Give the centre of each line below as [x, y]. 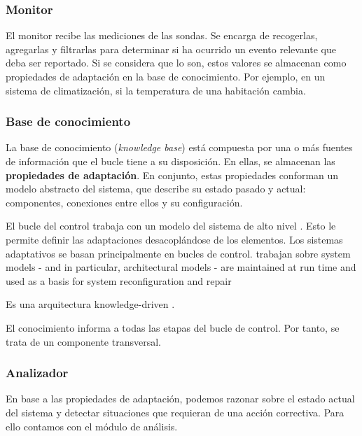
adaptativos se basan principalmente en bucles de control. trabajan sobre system [178, 253]
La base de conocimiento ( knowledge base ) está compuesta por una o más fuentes [179, 147]
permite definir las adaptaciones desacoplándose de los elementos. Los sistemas [174, 239]
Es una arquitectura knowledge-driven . [90, 304]
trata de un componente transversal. [83, 341]
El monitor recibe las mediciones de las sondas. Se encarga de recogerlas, [162, 35]
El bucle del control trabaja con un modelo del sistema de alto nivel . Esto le [171, 226]
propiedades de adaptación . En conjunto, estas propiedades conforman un [172, 175]
